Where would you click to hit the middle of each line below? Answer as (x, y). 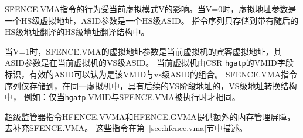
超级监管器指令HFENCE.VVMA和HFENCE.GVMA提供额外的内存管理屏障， (150, 116)
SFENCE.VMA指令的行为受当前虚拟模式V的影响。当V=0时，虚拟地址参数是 (151, 9)
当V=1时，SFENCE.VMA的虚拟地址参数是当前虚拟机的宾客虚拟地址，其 (143, 51)
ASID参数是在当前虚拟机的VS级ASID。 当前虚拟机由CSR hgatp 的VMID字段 (149, 63)
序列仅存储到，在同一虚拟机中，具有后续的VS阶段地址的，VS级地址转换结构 (151, 85)
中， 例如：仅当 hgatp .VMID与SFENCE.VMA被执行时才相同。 (122, 97)
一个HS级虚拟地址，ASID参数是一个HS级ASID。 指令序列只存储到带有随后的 (152, 20)
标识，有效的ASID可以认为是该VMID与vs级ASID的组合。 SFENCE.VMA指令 (151, 74)
